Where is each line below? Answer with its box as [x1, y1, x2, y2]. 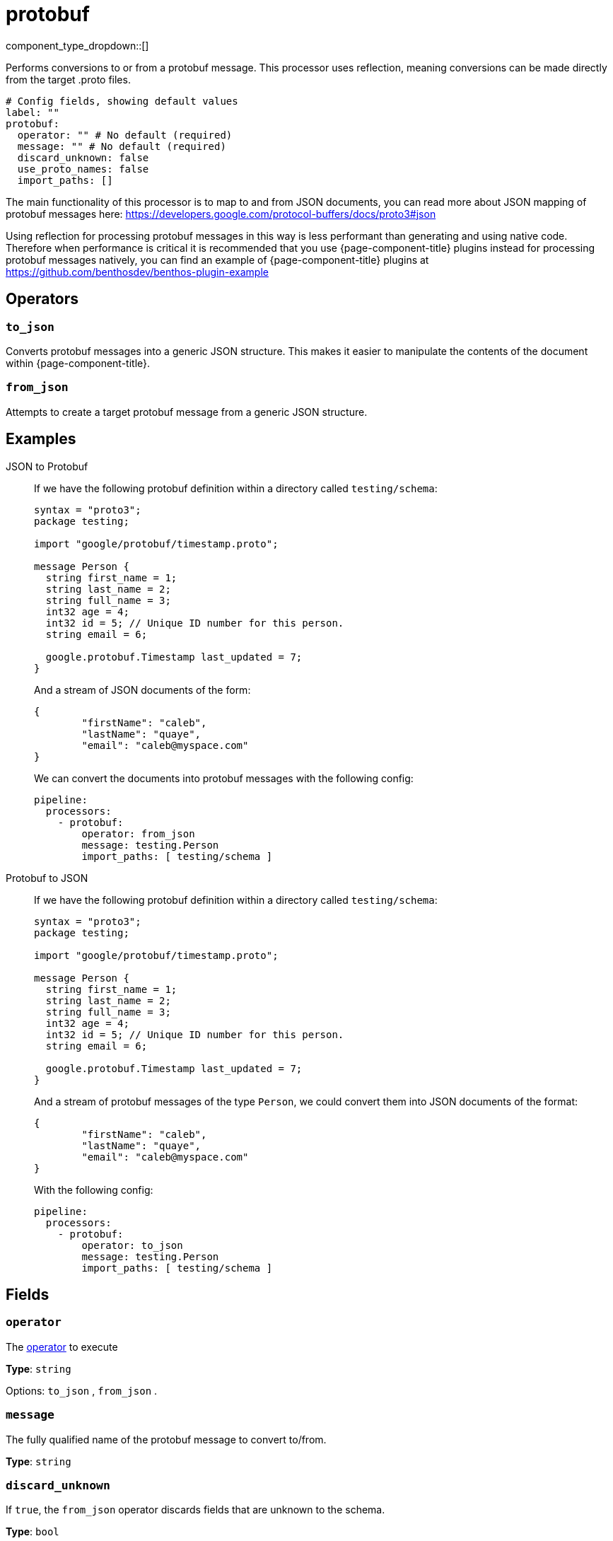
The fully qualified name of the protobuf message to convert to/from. [6, 1433, 327, 1446]
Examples [6, 430, 76, 448]
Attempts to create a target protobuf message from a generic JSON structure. [6, 405, 368, 418]
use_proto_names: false [17, 163, 149, 175]
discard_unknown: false [17, 151, 149, 163]
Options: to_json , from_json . [6, 1384, 158, 1397]
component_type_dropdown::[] [6, 39, 149, 52]
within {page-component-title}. [6, 356, 151, 369]
